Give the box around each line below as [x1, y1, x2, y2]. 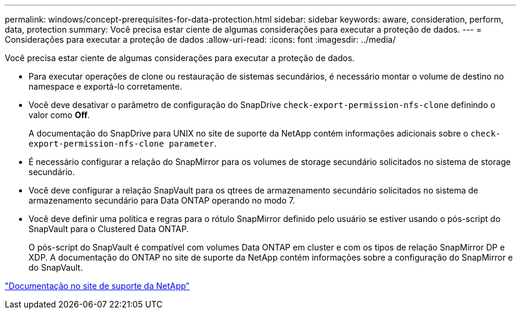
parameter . [169, 138, 216, 148]
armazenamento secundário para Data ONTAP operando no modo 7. [29, 195, 295, 205]
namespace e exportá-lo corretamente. [29, 81, 183, 91]
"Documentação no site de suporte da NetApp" [5, 281, 190, 291]
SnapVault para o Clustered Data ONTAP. [29, 224, 189, 234]
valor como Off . [29, 110, 90, 120]
